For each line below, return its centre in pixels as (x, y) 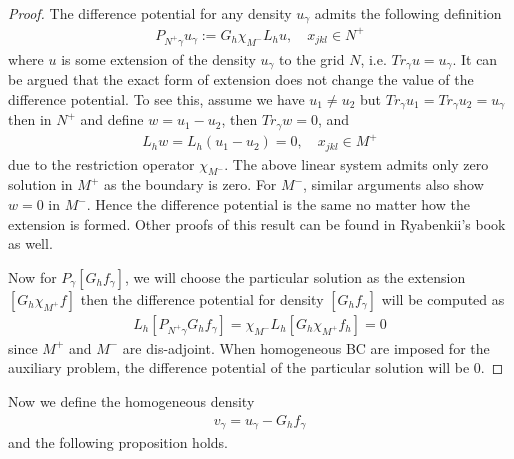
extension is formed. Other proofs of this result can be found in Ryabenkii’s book (257, 223)
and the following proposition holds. (118, 442)
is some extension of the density (158, 58)
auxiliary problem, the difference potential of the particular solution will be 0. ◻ (256, 367)
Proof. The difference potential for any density (150, 13)
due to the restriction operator (101, 163)
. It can (475, 58)
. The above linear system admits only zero (356, 163)
